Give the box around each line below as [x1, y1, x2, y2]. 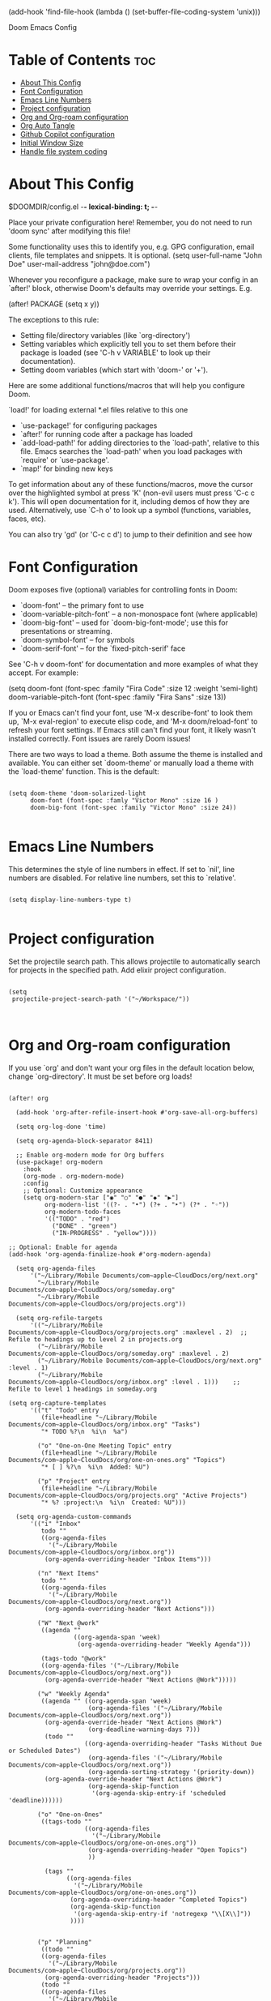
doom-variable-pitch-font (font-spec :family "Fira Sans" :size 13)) [8, 692, 227, 702]
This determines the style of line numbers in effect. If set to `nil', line [8, 864, 235, 874]
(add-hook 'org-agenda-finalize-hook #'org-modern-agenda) [8, 1250, 212, 1259]
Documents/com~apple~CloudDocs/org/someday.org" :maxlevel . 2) [8, 1349, 230, 1358]
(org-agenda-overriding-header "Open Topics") [87, 1845, 248, 1854]
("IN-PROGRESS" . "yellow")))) [51, 1229, 158, 1237]
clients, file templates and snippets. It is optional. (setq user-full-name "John [8, 250, 263, 260]
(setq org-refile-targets [15, 1314, 104, 1322]
